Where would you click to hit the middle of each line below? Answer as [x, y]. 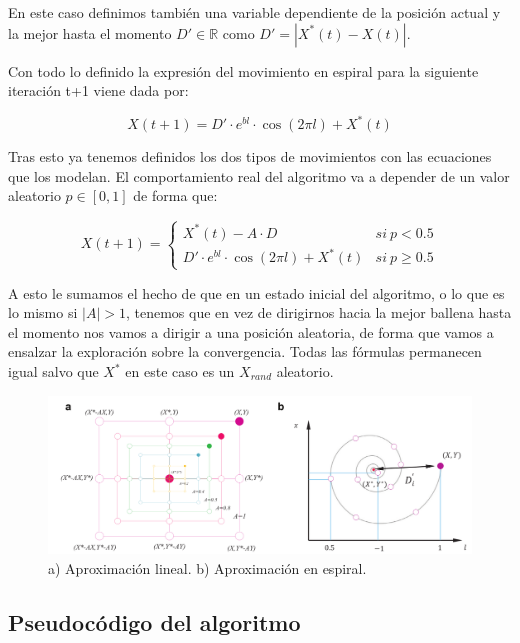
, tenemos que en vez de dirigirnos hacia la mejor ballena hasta [318, 312]
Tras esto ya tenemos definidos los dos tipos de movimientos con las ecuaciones [250, 156]
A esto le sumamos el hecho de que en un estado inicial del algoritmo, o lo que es [256, 292]
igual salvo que [53, 371]
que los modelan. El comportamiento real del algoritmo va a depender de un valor [259, 175]
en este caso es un [180, 371]
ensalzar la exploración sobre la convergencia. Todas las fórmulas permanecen [245, 351]
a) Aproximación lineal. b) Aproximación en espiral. [207, 567]
